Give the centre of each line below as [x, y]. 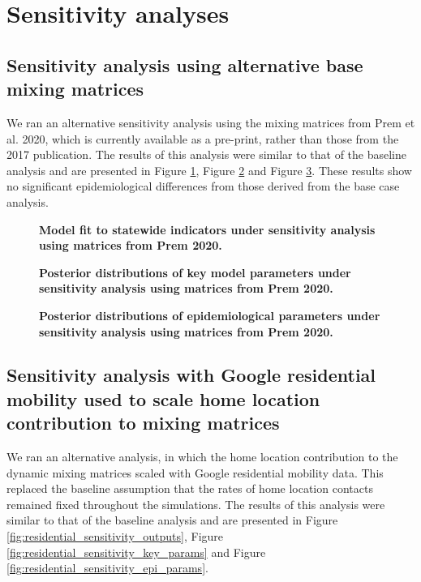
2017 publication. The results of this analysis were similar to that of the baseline [206, 154]
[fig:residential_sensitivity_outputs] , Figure [115, 536]
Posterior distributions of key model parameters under [195, 272]
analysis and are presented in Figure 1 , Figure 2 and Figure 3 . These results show [209, 170]
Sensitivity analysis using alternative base [185, 64]
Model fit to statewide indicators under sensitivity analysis [207, 229]
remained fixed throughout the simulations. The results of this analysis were [196, 504]
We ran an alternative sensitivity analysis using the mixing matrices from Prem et [211, 122]
